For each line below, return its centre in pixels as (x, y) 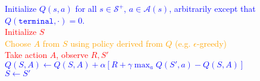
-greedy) (212, 43)
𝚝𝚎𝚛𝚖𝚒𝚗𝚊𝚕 (36, 21)
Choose (18, 43)
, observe (72, 55)
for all (86, 8)
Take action (26, 55)
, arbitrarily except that (212, 8)
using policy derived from (117, 43)
